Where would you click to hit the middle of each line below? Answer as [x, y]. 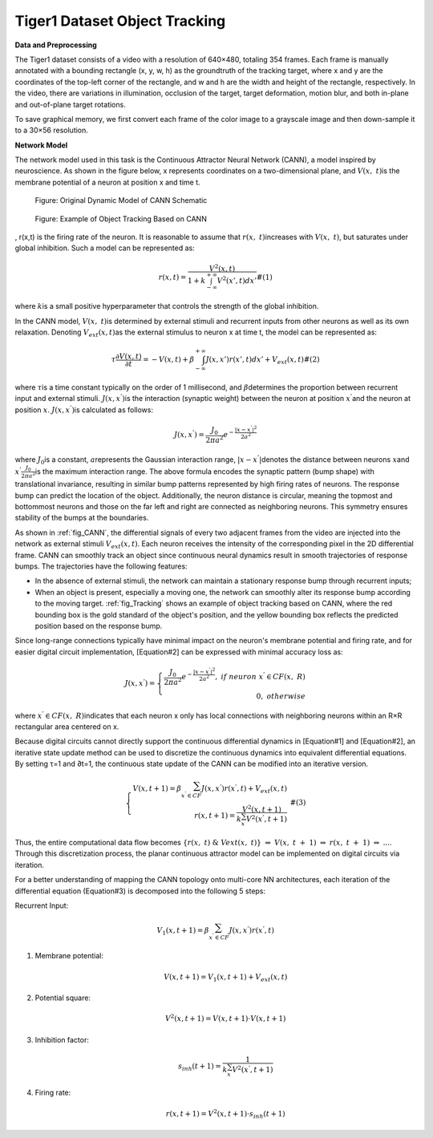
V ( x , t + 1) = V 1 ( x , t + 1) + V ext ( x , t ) [225, 978]
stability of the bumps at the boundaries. [82, 518]
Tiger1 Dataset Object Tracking [120, 21]
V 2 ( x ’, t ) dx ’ [237, 280]
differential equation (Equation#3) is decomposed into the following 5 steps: [140, 891]
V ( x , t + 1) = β [157, 789]
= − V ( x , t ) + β [169, 360]
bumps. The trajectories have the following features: [101, 566]
